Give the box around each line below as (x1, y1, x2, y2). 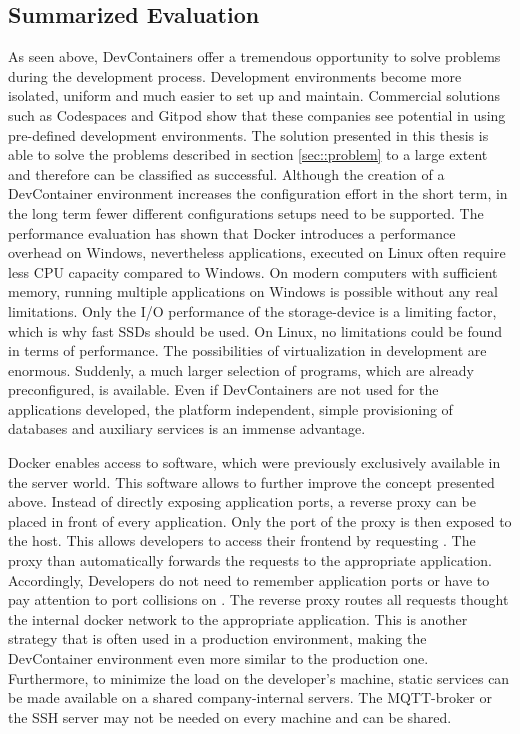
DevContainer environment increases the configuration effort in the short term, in (8, 183, 508, 204)
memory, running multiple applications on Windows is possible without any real (8, 281, 498, 302)
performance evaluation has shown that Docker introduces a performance (8, 222, 456, 243)
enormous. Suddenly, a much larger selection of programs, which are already (8, 359, 475, 380)
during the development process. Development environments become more (8, 65, 462, 86)
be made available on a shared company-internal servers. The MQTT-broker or (8, 687, 492, 708)
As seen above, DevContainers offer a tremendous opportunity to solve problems (8, 46, 501, 67)
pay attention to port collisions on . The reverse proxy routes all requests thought (8, 589, 509, 610)
